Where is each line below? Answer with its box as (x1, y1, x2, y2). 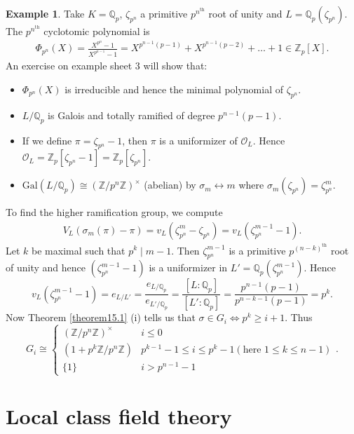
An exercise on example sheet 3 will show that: (6, 58, 207, 73)
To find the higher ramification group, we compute (6, 205, 223, 219)
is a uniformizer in (149, 260, 228, 275)
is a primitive (229, 243, 286, 257)
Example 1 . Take (6, 6, 85, 20)
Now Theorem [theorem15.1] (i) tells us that (6, 310, 196, 325)
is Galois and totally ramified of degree (48, 107, 215, 122)
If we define (22, 133, 72, 147)
